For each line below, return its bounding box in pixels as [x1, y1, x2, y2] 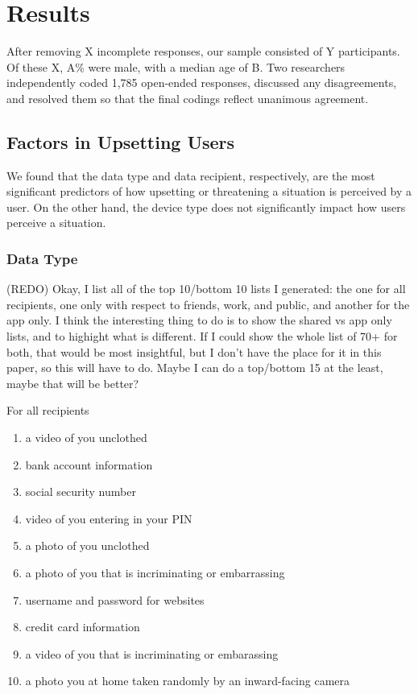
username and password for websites [25, 591, 205, 608]
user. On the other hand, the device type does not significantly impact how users [6, 198, 406, 215]
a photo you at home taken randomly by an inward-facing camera [25, 672, 350, 689]
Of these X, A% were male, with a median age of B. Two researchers [6, 58, 346, 75]
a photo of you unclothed [25, 537, 150, 554]
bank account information [25, 456, 153, 473]
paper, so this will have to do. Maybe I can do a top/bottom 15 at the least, [6, 359, 383, 376]
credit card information [25, 618, 140, 635]
